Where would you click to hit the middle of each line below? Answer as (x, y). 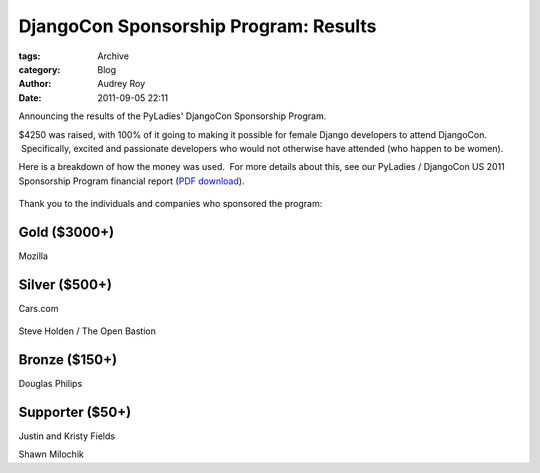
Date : (30, 97)
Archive (113, 56)
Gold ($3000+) (66, 231)
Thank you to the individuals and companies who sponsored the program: (170, 204)
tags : (29, 56)
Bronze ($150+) (68, 360)
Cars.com (38, 308)
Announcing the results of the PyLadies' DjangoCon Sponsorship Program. (172, 116)
